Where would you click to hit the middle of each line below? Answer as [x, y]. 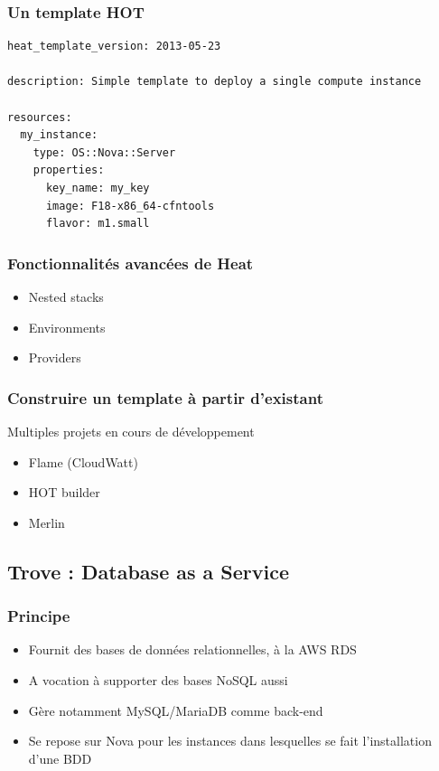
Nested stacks [66, 296]
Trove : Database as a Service [149, 571]
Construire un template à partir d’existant [165, 397]
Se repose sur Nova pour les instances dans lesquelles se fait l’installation [230, 741]
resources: [40, 117]
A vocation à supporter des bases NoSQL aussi [158, 679]
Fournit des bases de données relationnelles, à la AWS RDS [192, 649]
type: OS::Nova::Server [104, 152]
